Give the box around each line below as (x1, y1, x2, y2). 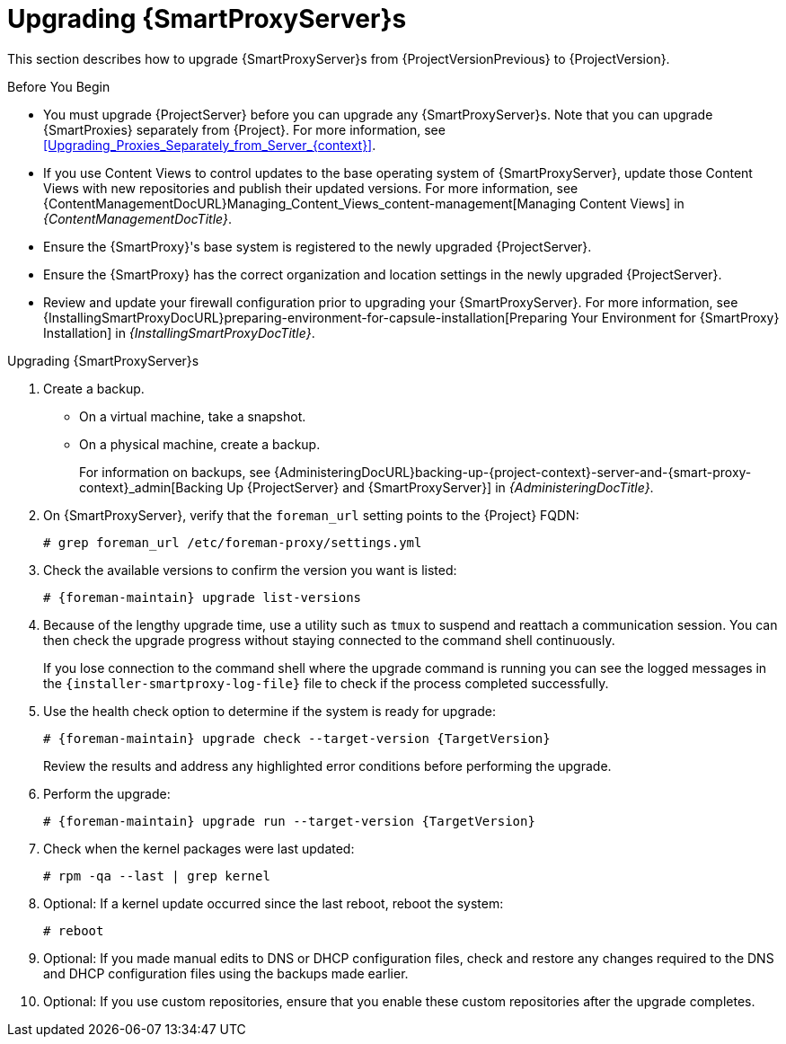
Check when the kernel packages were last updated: (43, 840, 355, 856)
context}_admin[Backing (79, 479, 224, 495)
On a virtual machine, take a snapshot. (79, 408, 306, 424)
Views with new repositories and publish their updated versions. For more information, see (43, 180, 578, 196)
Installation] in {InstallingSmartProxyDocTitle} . (43, 324, 315, 341)
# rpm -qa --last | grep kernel (43, 868, 270, 883)
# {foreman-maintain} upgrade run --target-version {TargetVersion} (43, 813, 535, 828)
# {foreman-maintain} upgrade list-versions (43, 589, 362, 605)
